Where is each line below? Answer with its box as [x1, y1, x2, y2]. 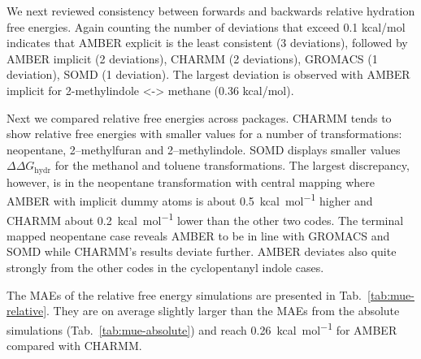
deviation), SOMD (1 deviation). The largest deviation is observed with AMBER [7, 66, 410, 83]
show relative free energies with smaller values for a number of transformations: [7, 125, 402, 142]
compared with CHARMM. [7, 337, 142, 354]
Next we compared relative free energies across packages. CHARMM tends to [7, 109, 392, 126]
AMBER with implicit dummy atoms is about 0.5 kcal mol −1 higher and [7, 190, 373, 210]
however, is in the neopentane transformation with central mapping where [7, 173, 375, 190]
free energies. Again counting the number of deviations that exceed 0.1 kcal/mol [7, 18, 406, 35]
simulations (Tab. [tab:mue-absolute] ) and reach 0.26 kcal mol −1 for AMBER [7, 318, 397, 338]
